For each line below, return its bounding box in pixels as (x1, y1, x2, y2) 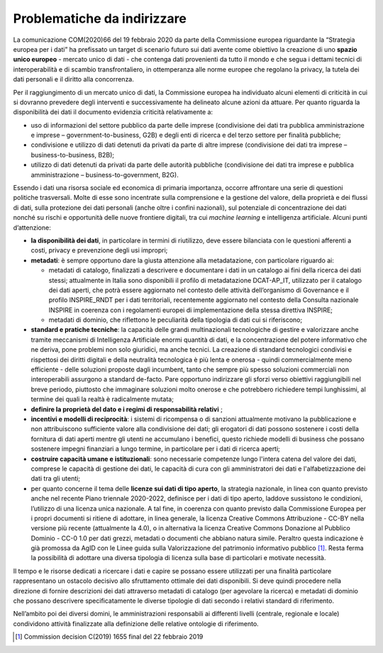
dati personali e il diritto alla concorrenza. (13, 75, 135, 84)
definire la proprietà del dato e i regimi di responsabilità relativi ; (30, 405, 223, 413)
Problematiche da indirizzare (13, 11, 187, 26)
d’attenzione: (13, 223, 51, 232)
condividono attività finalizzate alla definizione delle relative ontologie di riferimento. (13, 619, 259, 627)
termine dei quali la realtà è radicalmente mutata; (30, 395, 174, 403)
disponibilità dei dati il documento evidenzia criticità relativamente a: (13, 108, 213, 116)
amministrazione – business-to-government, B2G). (30, 170, 179, 179)
